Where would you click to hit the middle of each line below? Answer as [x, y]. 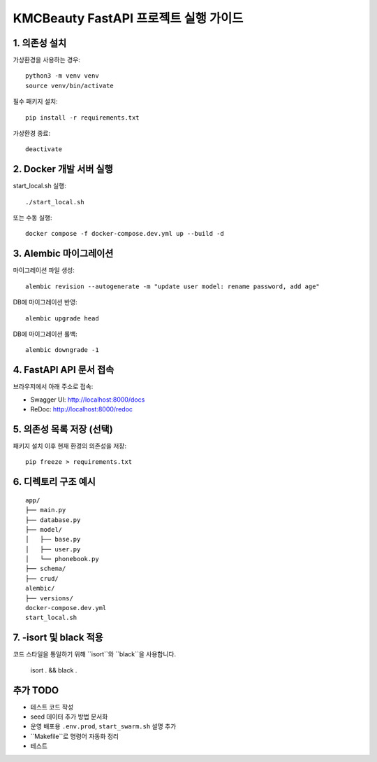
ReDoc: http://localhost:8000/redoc [81, 409]
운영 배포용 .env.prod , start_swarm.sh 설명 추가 [103, 726]
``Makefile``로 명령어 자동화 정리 [74, 736]
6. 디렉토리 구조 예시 [54, 482]
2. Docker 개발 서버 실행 [63, 169]
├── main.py [46, 510]
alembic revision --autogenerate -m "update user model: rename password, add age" [173, 286]
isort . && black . [54, 670]
